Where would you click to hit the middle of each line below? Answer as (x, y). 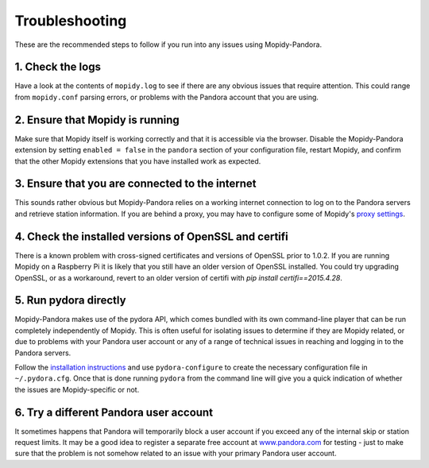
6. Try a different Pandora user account (114, 412)
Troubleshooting (71, 21)
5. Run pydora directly (70, 301)
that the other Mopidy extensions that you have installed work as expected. (138, 161)
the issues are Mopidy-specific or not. (77, 389)
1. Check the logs (58, 67)
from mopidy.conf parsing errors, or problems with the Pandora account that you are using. (167, 97)
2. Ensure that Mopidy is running (97, 120)
